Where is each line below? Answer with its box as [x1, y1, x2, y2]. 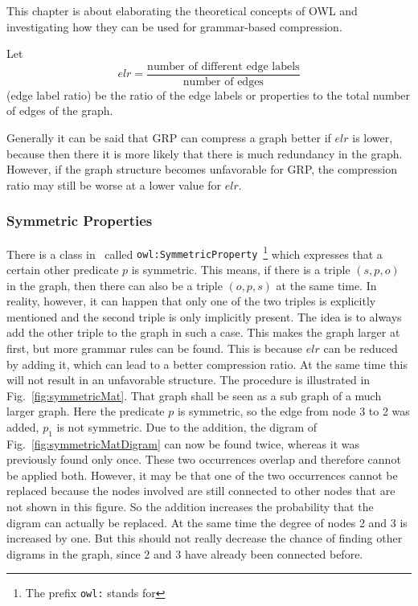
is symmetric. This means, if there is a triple [131, 260, 350, 277]
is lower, [352, 129, 393, 146]
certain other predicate [6, 260, 119, 277]
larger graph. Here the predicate [6, 403, 165, 420]
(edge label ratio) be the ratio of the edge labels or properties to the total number [6, 86, 411, 103]
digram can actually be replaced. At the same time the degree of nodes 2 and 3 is [6, 514, 408, 530]
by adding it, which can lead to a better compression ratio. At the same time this [6, 355, 408, 372]
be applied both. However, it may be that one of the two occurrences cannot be [6, 466, 398, 483]
